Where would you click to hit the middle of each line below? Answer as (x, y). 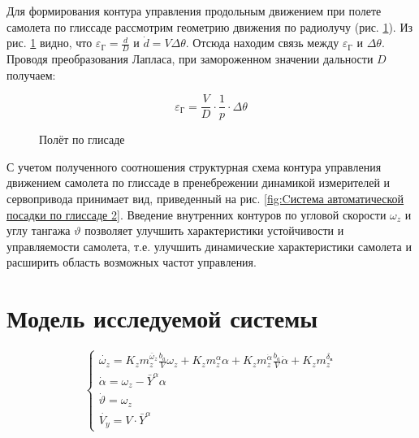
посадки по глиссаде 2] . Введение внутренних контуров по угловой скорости (197, 214)
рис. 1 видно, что (50, 43)
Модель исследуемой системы (162, 318)
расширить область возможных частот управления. (132, 262)
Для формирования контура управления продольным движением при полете (194, 11)
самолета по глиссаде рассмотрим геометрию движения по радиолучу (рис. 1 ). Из (210, 26)
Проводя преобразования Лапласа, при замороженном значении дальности (190, 59)
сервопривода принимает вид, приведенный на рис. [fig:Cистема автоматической (205, 199)
